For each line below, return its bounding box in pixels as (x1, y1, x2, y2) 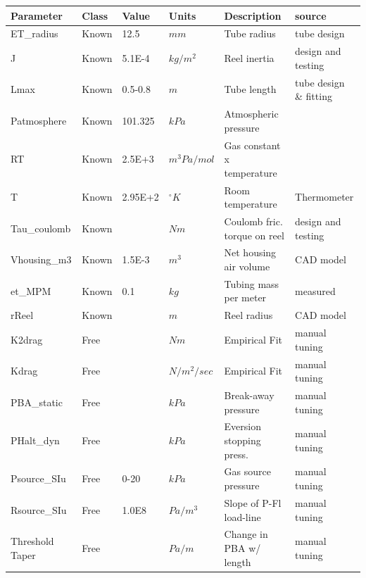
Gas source (224, 464, 271, 479)
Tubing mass (224, 276, 279, 291)
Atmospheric (224, 106, 279, 121)
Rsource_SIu (11, 502, 67, 517)
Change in (224, 527, 268, 541)
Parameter (11, 8, 63, 23)
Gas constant (224, 137, 281, 152)
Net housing (224, 245, 277, 260)
